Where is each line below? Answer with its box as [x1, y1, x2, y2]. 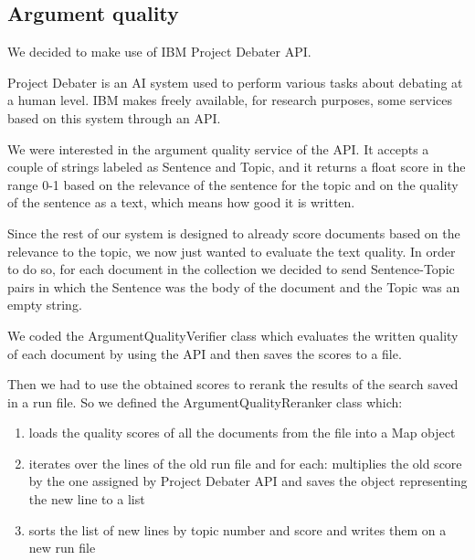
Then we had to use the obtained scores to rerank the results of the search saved [7, 375, 459, 394]
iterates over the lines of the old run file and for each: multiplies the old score [28, 453, 462, 472]
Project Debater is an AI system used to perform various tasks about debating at [7, 72, 463, 91]
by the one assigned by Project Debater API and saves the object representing [28, 471, 468, 491]
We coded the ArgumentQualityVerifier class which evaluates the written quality [7, 325, 459, 344]
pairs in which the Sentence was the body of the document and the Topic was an [7, 277, 460, 296]
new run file [28, 538, 96, 557]
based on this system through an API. [7, 108, 221, 127]
